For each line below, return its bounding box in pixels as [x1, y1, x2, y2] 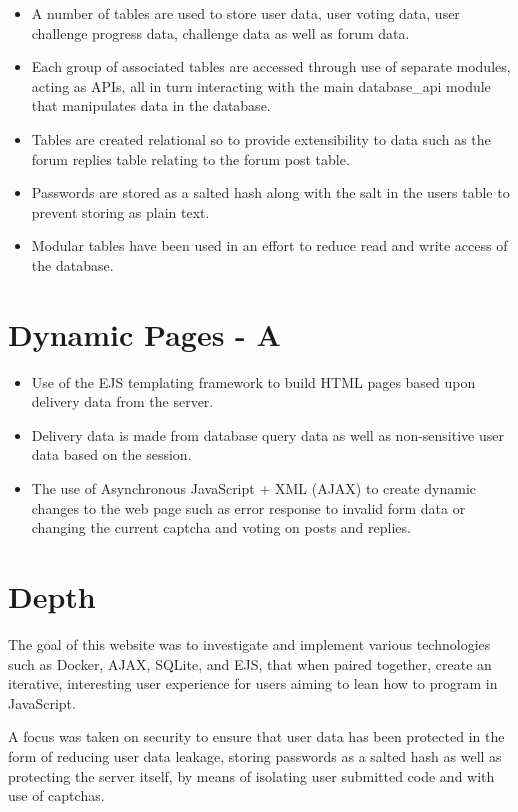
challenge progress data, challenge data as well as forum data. [31, 22, 410, 43]
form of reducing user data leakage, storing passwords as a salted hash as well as [8, 745, 502, 766]
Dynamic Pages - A [8, 313, 281, 354]
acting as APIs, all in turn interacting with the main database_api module [31, 75, 491, 96]
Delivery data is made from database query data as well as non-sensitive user [31, 424, 504, 445]
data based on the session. [31, 444, 192, 465]
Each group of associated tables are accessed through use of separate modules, [31, 56, 511, 77]
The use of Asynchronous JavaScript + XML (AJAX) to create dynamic [31, 478, 477, 499]
